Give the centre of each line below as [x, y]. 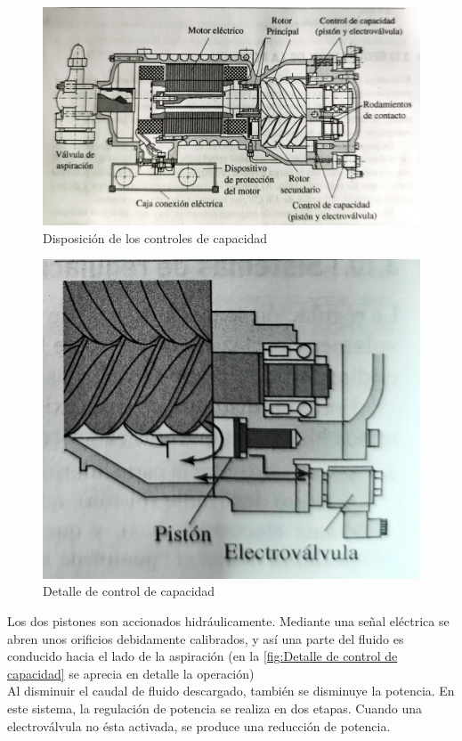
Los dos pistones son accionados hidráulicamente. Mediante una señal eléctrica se [228, 621]
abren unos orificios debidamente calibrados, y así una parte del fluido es [206, 638]
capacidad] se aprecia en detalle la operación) [131, 673]
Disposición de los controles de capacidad [155, 237]
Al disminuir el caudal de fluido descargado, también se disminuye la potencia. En [231, 691]
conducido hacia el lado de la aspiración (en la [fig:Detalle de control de [203, 656]
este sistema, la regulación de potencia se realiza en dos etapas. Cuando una [215, 708]
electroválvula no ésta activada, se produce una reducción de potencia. [199, 725]
